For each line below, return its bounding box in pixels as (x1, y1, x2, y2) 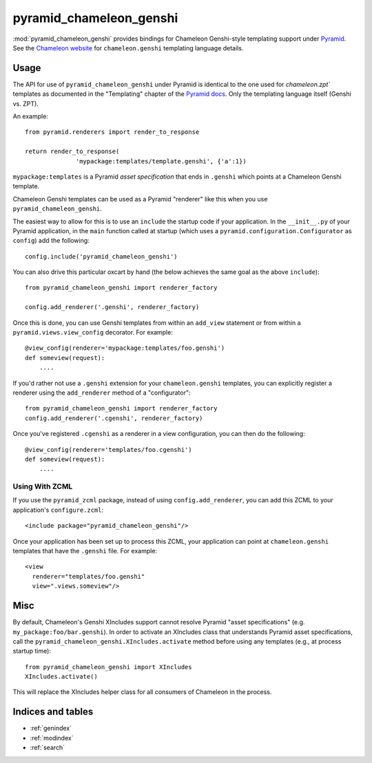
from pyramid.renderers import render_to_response (25, 128, 200, 136)
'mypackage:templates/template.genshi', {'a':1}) (76, 157, 247, 165)
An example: (12, 112, 48, 121)
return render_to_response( (25, 148, 120, 155)
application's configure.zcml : (12, 506, 104, 514)
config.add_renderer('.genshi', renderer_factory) (25, 304, 200, 311)
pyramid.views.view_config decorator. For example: (12, 328, 174, 337)
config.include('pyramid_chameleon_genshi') (25, 252, 178, 260)
